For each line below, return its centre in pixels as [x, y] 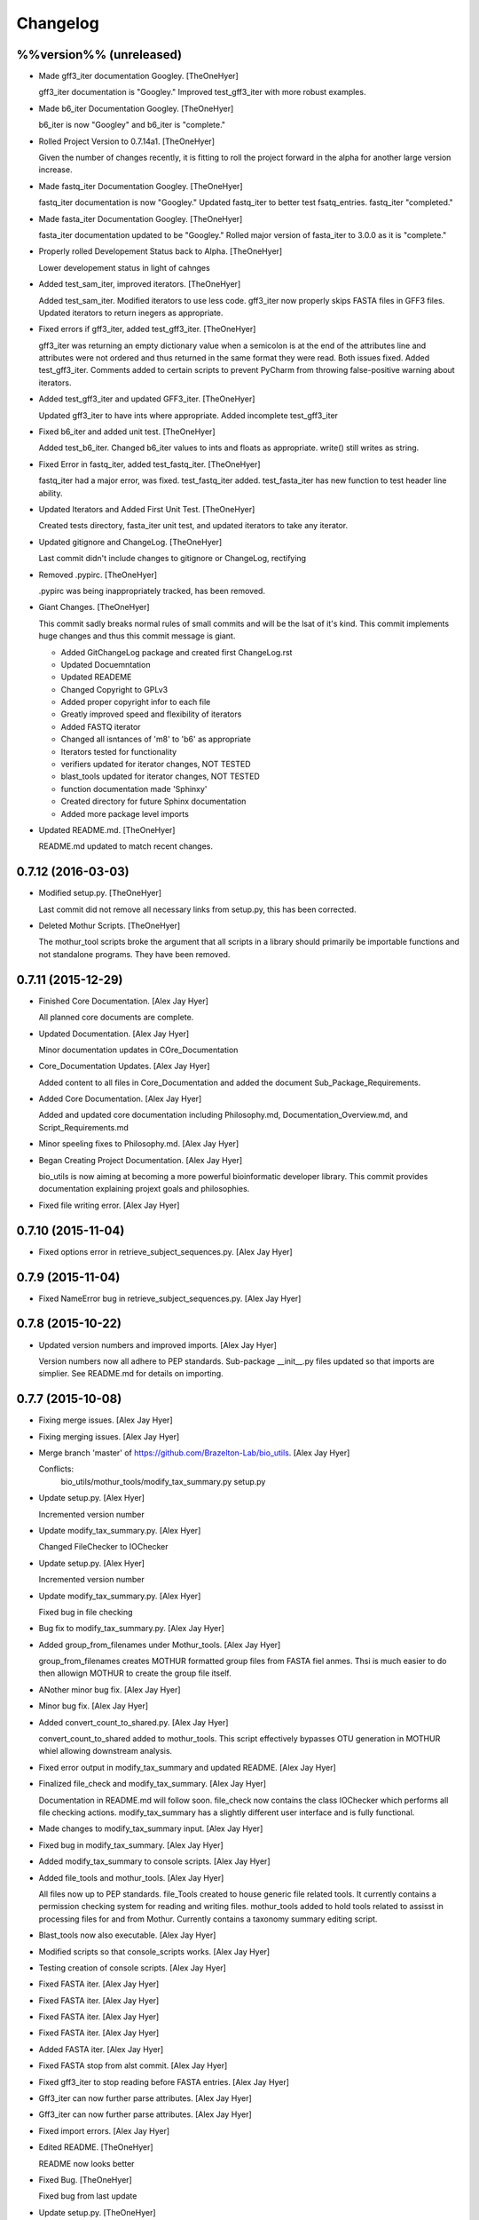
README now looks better [86, 2163]
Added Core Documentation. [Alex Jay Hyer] [120, 1099]
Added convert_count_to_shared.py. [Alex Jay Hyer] [133, 1722]
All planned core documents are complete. [116, 1018]
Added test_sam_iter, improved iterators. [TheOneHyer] [140, 284]
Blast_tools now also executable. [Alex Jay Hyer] [127, 1935]
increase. [55, 170]
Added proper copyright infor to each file [136, 702]
